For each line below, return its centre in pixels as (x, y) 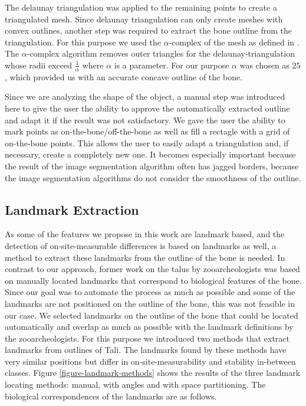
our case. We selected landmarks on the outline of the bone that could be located (152, 315)
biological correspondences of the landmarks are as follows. (111, 396)
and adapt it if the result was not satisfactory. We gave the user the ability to (145, 119)
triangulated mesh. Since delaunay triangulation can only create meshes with (144, 19)
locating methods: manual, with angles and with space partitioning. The (135, 384)
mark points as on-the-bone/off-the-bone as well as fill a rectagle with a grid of (147, 131)
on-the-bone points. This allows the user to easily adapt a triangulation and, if (147, 143)
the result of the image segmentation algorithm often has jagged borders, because (152, 166)
